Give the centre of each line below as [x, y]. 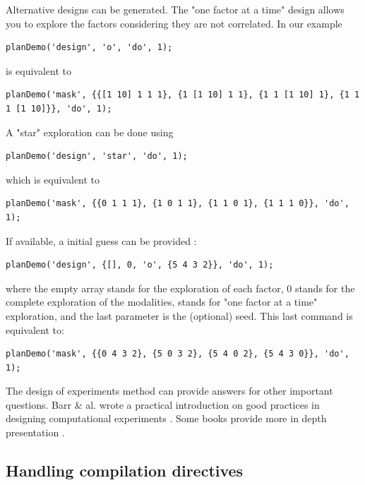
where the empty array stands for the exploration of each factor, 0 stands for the [180, 288]
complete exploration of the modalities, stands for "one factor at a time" [162, 302]
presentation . [35, 432]
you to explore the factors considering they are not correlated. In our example [174, 23]
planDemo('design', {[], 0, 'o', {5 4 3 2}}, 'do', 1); [140, 265]
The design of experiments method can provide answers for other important [169, 391]
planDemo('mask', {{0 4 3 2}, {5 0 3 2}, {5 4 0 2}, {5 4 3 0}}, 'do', [178, 354]
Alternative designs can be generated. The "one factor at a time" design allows [175, 9]
